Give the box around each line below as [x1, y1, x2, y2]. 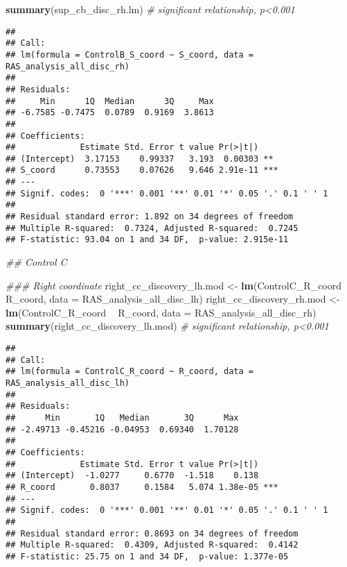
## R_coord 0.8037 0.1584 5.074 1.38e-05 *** [6, 482, 278, 492]
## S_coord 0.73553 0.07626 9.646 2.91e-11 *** [6, 165, 278, 176]
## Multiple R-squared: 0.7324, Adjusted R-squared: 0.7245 [6, 223, 299, 233]
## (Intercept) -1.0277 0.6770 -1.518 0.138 [6, 471, 259, 481]
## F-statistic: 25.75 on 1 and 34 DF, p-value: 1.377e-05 [6, 551, 289, 561]
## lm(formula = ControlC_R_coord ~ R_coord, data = [6, 366, 253, 377]
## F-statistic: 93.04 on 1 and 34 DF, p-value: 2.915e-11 [6, 235, 289, 245]
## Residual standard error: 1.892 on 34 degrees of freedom [6, 212, 294, 222]
